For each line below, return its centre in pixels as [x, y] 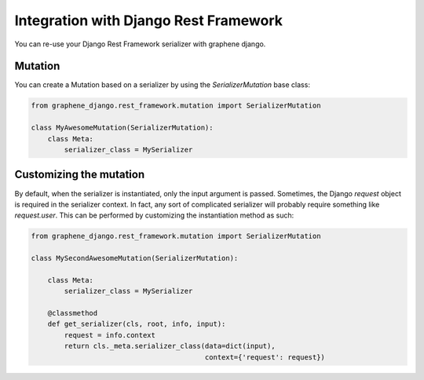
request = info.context [110, 335]
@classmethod [73, 313]
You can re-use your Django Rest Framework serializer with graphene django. [140, 44]
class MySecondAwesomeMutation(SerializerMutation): [135, 258]
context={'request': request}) [265, 357]
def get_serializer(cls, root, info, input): [137, 324]
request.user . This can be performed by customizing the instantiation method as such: [154, 215]
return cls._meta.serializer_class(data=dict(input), [170, 346]
